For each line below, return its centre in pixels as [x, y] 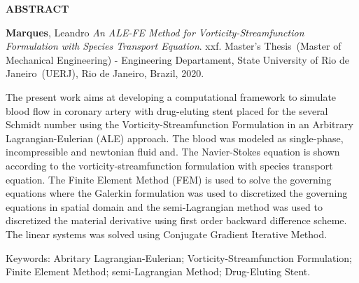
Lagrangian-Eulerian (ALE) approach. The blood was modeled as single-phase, [175, 138]
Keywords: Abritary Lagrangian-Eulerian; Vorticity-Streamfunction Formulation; [179, 257]
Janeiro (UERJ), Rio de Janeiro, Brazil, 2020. [105, 73]
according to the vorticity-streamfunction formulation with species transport [169, 165]
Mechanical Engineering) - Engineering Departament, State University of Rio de [178, 59]
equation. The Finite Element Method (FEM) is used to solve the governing [169, 179]
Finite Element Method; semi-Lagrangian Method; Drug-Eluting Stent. [158, 271]
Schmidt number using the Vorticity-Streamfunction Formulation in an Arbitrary [179, 124]
